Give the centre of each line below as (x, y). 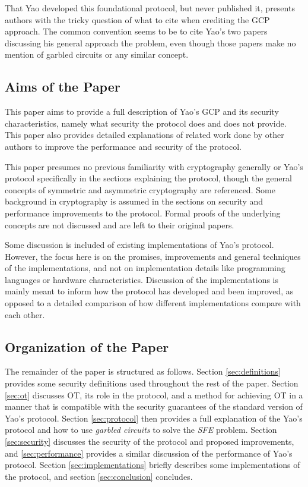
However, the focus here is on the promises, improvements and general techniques (153, 256)
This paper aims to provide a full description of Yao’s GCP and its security (142, 111)
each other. (25, 314)
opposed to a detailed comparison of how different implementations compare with (153, 303)
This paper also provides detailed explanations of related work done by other (145, 135)
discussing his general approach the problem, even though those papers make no (150, 43)
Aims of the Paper (63, 87)
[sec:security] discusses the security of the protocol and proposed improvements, (150, 442)
